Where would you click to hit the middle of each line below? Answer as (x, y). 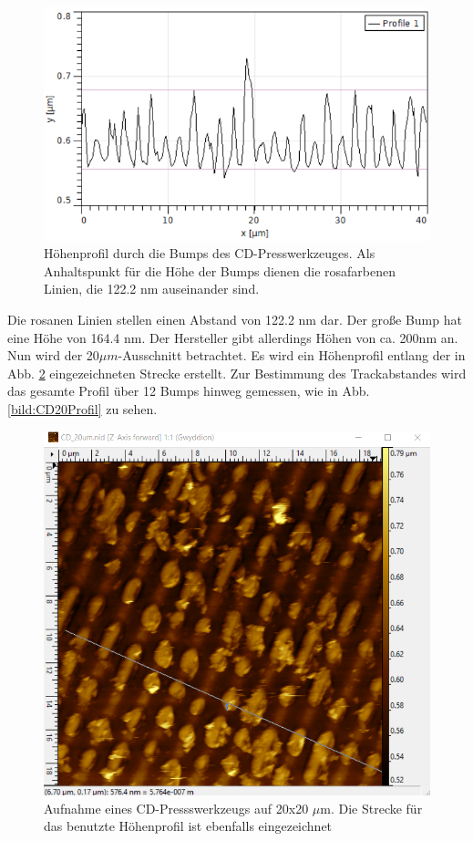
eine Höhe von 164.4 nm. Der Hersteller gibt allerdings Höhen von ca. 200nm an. (233, 337)
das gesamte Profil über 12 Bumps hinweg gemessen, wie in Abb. (189, 391)
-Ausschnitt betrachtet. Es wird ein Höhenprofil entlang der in (292, 355)
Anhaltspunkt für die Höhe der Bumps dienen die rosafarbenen (220, 270)
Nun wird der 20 (53, 355)
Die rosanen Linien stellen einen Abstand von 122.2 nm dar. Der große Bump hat (235, 320)
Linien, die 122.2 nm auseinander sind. (152, 289)
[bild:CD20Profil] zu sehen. (82, 409)
